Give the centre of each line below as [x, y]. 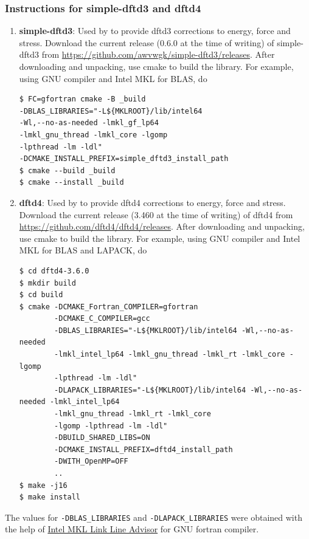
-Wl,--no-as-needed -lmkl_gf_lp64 [89, 123]
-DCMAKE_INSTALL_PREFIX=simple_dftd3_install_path [124, 159]
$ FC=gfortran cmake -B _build [82, 99]
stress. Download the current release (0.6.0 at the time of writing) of [147, 42]
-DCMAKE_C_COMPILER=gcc [102, 319]
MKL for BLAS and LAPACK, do [83, 250]
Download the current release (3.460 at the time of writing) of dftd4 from [156, 214]
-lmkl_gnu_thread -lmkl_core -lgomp [93, 135]
